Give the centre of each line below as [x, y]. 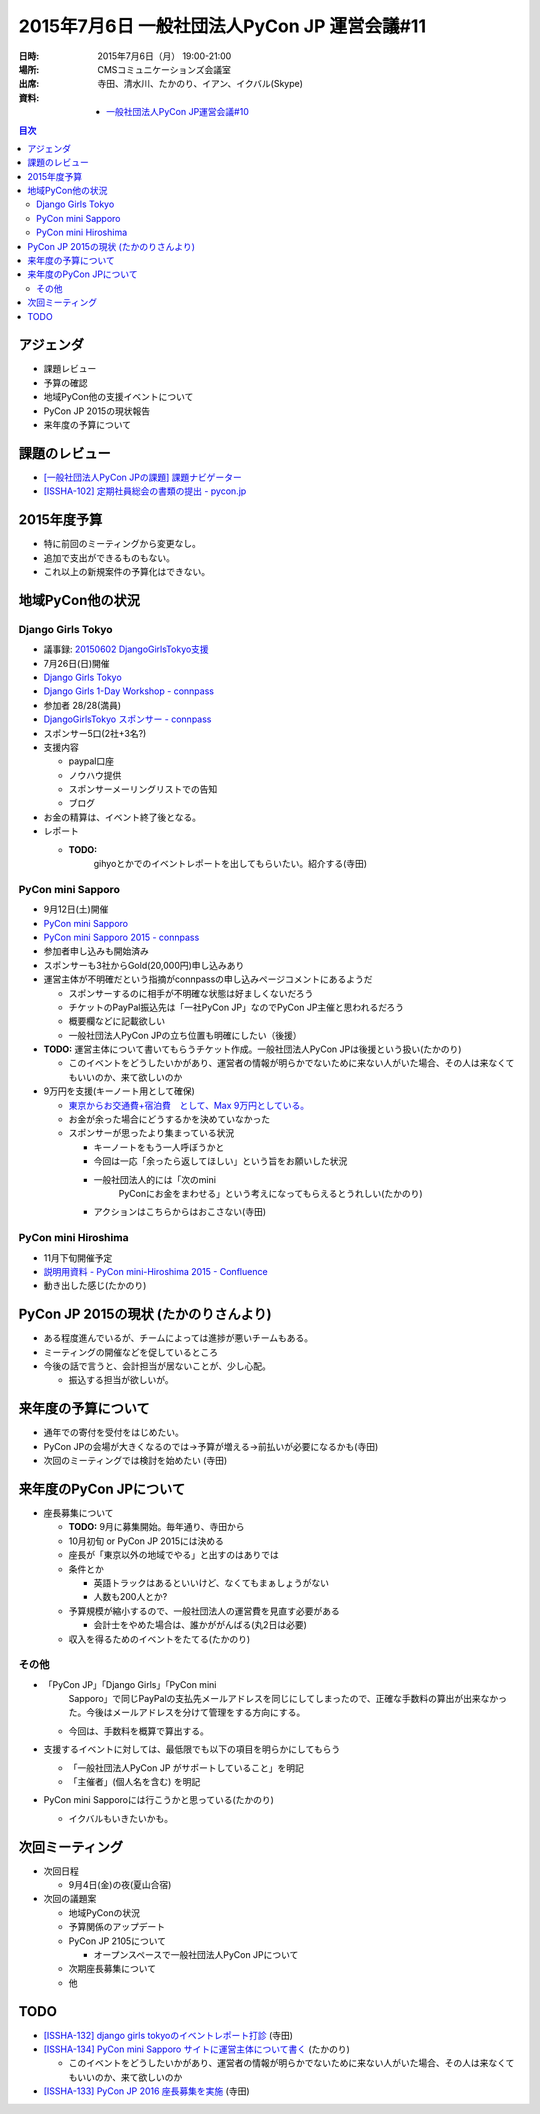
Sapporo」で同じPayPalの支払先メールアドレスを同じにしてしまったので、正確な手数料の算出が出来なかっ [288, 1699]
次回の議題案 [70, 1899]
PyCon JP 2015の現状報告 [96, 411]
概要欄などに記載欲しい [116, 1021]
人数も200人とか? [130, 1597]
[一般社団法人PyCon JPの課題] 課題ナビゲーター [142, 477]
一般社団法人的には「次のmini [155, 1179]
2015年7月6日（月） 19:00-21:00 [164, 56]
